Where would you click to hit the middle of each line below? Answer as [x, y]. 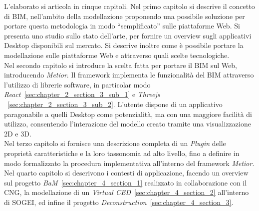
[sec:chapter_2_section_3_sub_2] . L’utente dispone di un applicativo [115, 104]
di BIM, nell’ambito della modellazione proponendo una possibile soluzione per [125, 16]
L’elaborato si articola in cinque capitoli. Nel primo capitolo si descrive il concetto [129, 6]
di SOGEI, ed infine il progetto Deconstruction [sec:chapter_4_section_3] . [119, 202]
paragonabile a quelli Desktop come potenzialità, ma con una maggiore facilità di [128, 114]
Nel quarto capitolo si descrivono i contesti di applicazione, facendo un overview [126, 173]
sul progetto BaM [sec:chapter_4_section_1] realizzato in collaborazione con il [126, 182]
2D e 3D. [18, 133]
